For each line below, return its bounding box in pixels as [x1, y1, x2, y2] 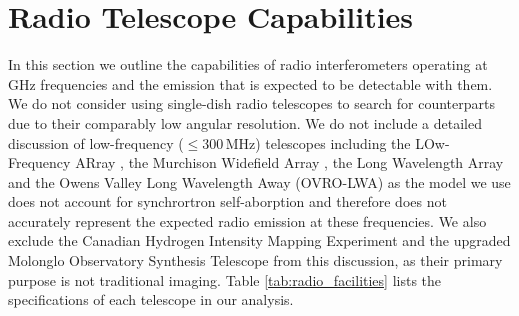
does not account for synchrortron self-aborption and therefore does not [8, 191, 447, 212]
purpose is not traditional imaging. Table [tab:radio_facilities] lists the [8, 269, 442, 290]
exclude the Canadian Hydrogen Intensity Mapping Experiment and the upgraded [8, 230, 511, 251]
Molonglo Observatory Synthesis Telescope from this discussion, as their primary [8, 250, 503, 271]
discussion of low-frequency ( [8, 132, 184, 153]
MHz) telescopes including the [225, 132, 411, 153]
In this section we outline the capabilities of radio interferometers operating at [8, 54, 488, 75]
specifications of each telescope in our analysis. [8, 289, 294, 310]
